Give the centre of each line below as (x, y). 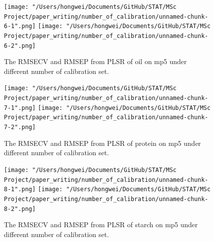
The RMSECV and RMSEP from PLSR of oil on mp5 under (95, 61)
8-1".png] (20, 189)
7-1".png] (20, 108)
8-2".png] (20, 209)
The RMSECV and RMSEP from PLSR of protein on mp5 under (103, 143)
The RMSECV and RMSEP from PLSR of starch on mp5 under (101, 224)
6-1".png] (20, 26)
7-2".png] (20, 127)
